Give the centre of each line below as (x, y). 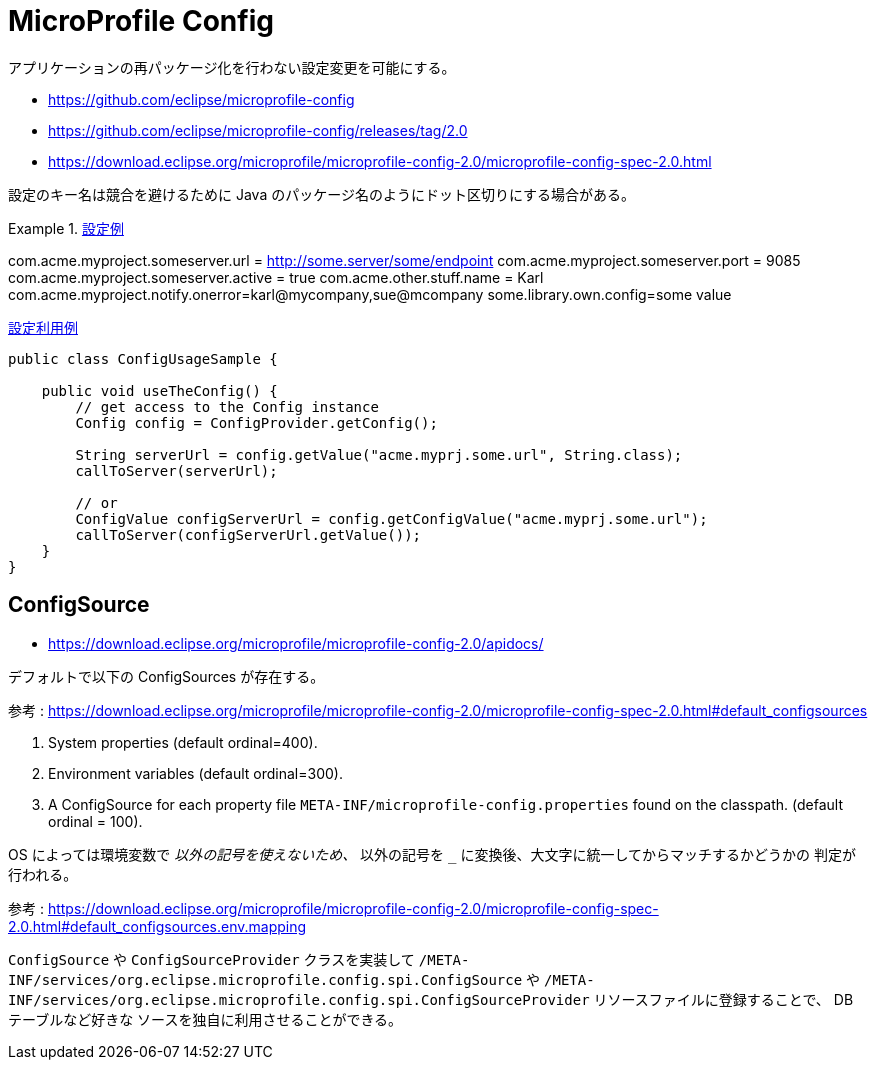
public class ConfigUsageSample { (143, 358)
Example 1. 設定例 (66, 228)
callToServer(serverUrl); (176, 470)
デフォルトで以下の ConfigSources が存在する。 (166, 676)
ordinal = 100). (95, 821)
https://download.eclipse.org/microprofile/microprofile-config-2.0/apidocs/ (296, 643)
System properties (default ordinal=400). (183, 742)
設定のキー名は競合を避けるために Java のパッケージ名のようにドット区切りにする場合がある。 (322, 194)
